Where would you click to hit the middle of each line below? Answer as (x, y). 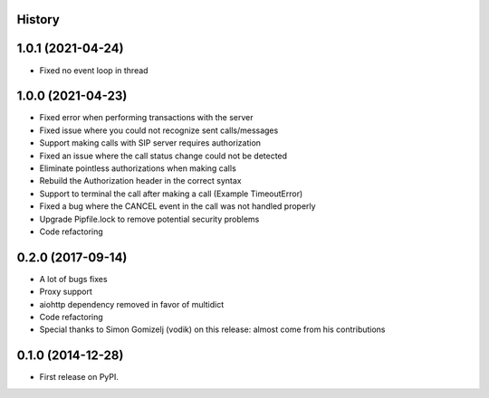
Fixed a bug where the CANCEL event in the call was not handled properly (177, 206)
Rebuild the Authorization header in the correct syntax (140, 181)
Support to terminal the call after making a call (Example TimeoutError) (171, 194)
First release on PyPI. (79, 377)
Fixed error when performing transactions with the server (146, 118)
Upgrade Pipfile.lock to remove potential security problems (149, 219)
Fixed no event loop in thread (94, 70)
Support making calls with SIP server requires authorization (150, 143)
